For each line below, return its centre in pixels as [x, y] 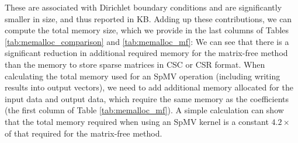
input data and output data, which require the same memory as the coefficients [147, 98]
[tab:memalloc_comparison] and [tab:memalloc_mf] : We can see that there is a [147, 41]
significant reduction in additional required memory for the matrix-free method [146, 53]
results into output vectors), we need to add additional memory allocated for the [149, 87]
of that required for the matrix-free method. [84, 133]
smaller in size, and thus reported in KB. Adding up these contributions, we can [148, 18]
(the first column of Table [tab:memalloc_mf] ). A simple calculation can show [144, 110]
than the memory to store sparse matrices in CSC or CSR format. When [135, 64]
